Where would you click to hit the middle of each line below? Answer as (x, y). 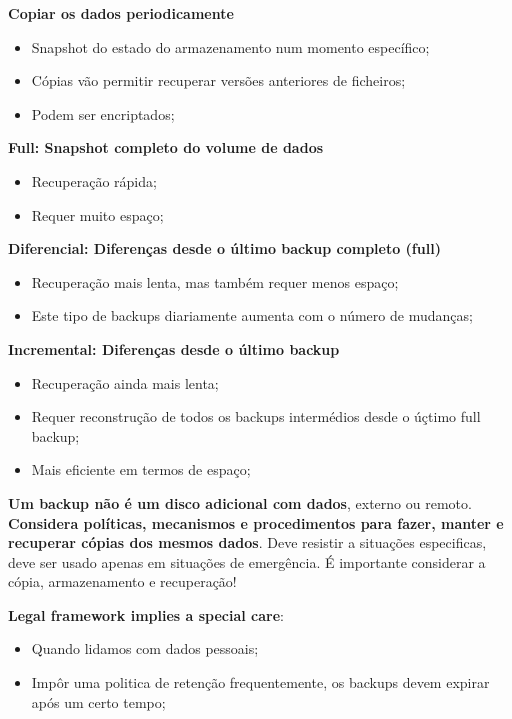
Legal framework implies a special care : (146, 614)
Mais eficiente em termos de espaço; (141, 469)
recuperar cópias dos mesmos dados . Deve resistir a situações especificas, (247, 542)
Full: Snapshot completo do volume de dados (166, 147)
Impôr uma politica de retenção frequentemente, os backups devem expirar (260, 682)
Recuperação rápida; (94, 180)
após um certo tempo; (98, 701)
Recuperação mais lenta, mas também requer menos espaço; (215, 281)
